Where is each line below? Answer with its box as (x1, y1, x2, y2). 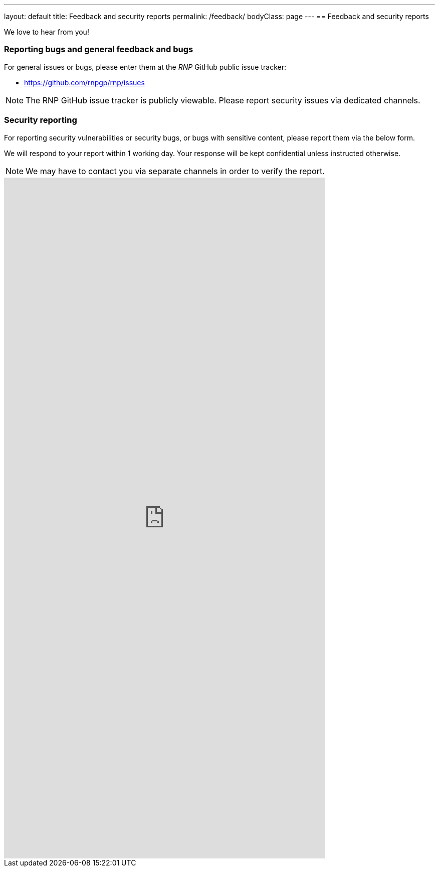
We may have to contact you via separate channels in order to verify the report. (26, 166, 325, 176)
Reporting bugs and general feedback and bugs (4, 44, 193, 55)
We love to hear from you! (4, 28, 89, 36)
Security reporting (4, 115, 77, 125)
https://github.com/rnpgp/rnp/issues (24, 78, 145, 87)
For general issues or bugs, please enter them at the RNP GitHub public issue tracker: (4, 62, 286, 71)
